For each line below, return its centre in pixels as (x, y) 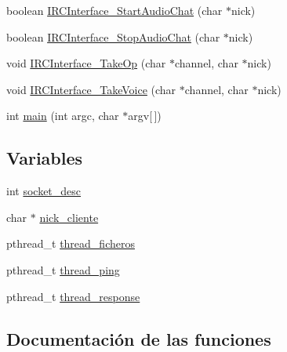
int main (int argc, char (63, 116)
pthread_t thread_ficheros (71, 243)
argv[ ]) (145, 116)
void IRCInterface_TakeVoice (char (91, 89)
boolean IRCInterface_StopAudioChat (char (113, 36)
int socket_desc (44, 191)
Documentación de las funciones (139, 338)
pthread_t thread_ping (63, 269)
